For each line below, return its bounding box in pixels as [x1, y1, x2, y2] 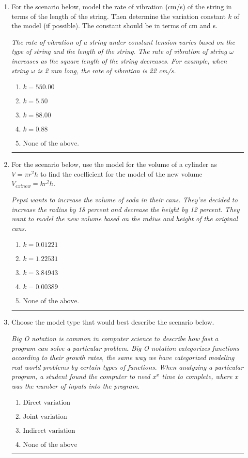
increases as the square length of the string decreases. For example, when [11, 55, 227, 65]
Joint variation [23, 413, 67, 421]
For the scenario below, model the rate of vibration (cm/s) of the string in [11, 1, 232, 11]
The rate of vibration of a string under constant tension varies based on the [11, 36, 235, 47]
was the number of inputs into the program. [11, 380, 140, 391]
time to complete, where [162, 371, 232, 381]
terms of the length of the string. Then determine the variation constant [11, 11, 226, 21]
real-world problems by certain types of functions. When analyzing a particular [11, 361, 244, 372]
